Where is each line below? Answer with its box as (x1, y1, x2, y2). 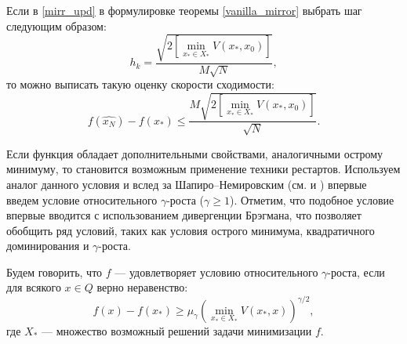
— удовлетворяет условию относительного (114, 263, 318, 280)
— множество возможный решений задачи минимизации (41, 322, 312, 339)
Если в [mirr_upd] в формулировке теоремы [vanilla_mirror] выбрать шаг (6, 2, 362, 18)
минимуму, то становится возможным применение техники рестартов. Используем (6, 161, 401, 177)
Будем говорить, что (6, 263, 103, 280)
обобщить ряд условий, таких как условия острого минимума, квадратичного (6, 222, 375, 238)
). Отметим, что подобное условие (229, 191, 394, 208)
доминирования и (6, 237, 89, 254)
